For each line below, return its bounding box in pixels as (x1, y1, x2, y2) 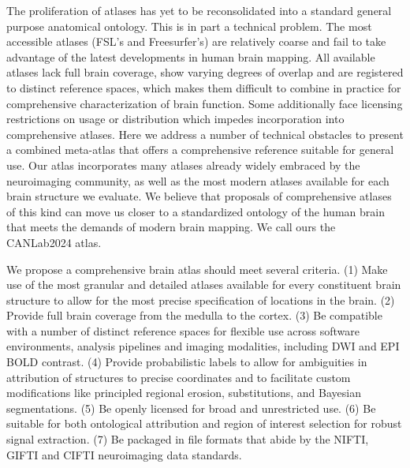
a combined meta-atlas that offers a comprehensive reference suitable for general (6, 141, 394, 158)
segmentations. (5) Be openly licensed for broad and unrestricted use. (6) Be (6, 399, 376, 416)
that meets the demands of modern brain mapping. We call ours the (6, 219, 336, 235)
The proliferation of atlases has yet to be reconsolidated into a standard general (6, 2, 392, 18)
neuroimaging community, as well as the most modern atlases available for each (6, 172, 389, 189)
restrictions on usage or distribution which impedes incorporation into (6, 110, 345, 127)
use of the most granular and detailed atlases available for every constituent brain (6, 276, 401, 293)
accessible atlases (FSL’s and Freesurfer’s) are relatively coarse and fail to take (6, 33, 386, 50)
